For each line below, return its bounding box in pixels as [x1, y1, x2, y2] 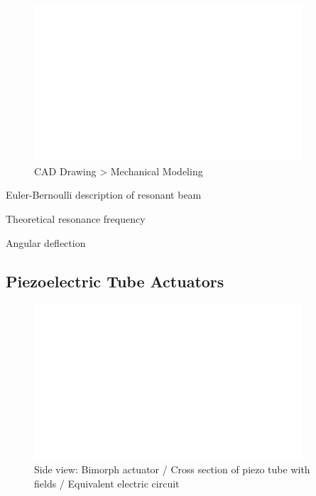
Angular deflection [6, 235, 86, 250]
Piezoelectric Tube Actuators [6, 270, 224, 292]
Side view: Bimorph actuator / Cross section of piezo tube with [34, 462, 310, 477]
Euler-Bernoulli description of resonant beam [6, 187, 202, 202]
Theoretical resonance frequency [6, 211, 146, 226]
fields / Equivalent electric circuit [34, 475, 180, 490]
